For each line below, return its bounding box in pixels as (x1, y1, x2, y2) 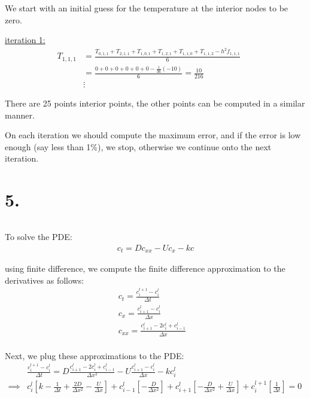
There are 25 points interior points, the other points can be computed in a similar (5, 96, 305, 109)
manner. (5, 108, 35, 121)
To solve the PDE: (5, 230, 72, 243)
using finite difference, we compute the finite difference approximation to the (5, 262, 285, 275)
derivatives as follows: (5, 274, 84, 286)
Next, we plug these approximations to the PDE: (5, 349, 184, 361)
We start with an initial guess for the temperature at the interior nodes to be (5, 2, 288, 14)
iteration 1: (5, 34, 45, 46)
